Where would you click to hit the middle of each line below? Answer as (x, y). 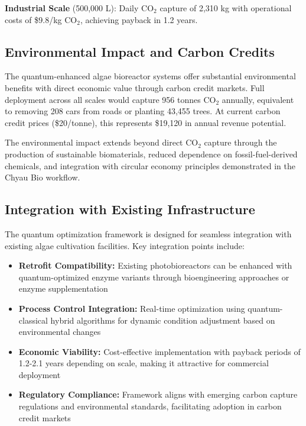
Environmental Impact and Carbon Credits (140, 51)
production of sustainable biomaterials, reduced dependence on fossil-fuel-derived (151, 154)
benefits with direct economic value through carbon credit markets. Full (135, 87)
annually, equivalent (258, 99)
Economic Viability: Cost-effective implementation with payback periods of (159, 351)
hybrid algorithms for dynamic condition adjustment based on (163, 320)
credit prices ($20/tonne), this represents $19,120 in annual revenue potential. (146, 122)
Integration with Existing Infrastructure (130, 209)
